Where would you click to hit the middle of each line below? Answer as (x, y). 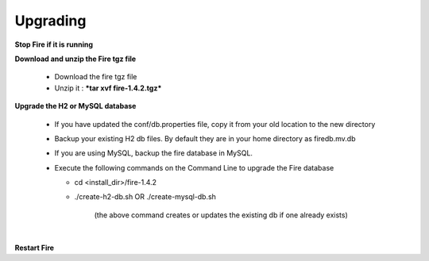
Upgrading (50, 21)
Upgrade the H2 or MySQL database (75, 106)
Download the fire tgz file (96, 77)
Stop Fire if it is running (54, 44)
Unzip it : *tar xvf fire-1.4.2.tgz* (108, 88)
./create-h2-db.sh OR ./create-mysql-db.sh (145, 197)
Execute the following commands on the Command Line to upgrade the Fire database (194, 167)
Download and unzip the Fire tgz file (75, 59)
